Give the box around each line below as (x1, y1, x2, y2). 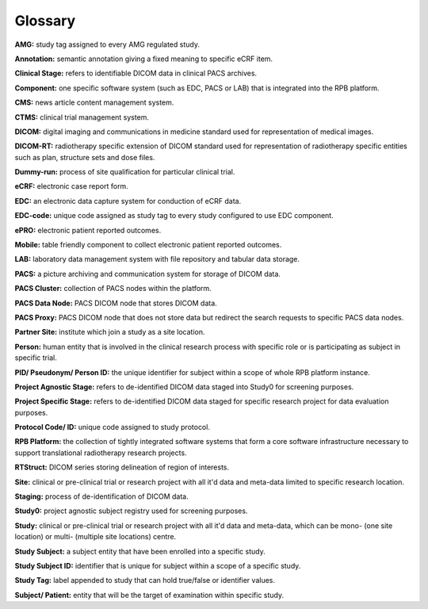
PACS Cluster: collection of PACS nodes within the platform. (14, 284, 212, 293)
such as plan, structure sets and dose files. (14, 152, 155, 162)
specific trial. (14, 353, 57, 362)
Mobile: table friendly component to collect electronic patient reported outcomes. (14, 240, 282, 250)
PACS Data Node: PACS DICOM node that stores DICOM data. (14, 298, 217, 308)
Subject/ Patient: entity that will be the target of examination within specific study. (14, 590, 285, 599)
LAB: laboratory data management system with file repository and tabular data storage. (14, 255, 300, 264)
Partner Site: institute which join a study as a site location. (14, 327, 205, 337)
